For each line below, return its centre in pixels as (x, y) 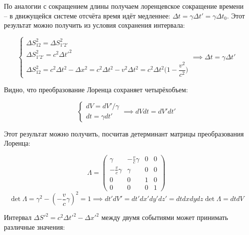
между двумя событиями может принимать (165, 217)
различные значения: (35, 227)
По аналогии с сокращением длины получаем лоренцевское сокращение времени (124, 6)
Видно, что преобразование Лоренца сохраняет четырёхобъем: (96, 89)
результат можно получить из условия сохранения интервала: (95, 25)
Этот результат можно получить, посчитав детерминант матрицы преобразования (124, 133)
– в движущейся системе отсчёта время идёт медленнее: (87, 15)
